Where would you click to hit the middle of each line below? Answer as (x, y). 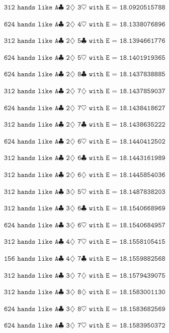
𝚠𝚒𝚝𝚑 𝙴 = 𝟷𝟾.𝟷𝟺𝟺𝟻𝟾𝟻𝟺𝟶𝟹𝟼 (127, 175)
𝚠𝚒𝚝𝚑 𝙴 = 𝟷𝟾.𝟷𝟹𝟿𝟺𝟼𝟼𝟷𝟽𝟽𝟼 (127, 41)
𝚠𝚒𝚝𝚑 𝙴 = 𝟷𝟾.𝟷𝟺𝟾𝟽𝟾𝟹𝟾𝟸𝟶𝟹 (127, 192)
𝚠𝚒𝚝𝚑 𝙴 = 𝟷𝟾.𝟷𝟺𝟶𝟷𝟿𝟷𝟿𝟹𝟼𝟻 (127, 58)
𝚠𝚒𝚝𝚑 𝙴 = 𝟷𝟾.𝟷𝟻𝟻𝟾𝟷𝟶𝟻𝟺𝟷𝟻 (127, 242)
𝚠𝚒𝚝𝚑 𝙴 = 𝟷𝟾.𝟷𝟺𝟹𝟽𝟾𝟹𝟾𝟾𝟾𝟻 (127, 75)
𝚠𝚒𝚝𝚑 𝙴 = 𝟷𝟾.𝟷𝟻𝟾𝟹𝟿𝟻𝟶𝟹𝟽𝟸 (127, 326)
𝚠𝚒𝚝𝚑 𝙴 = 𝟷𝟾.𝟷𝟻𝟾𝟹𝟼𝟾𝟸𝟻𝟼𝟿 (127, 309)
